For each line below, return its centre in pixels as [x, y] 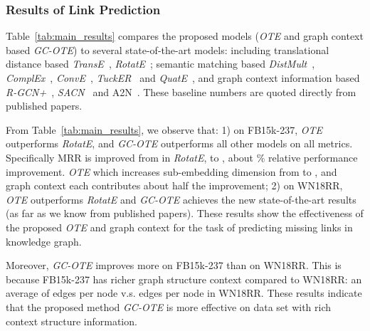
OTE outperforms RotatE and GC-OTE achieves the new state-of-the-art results [181, 199]
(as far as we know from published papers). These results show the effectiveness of [185, 213]
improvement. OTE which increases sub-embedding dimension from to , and [171, 171]
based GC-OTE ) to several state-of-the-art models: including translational [168, 49]
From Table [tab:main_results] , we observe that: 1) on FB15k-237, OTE [164, 129]
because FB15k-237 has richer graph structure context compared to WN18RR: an [184, 279]
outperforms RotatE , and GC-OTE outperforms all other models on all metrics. [179, 143]
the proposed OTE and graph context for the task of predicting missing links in [179, 227]
